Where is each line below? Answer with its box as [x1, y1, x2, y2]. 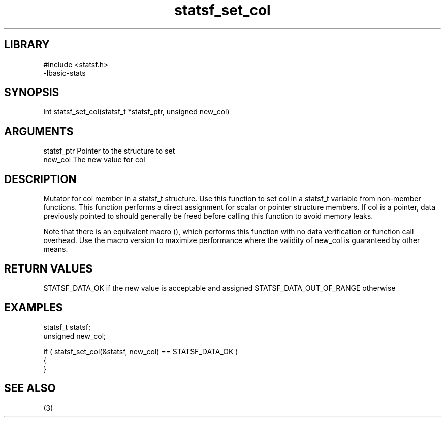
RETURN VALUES [4, 262, 93, 275]
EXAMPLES [4, 301, 63, 314]
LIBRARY [4, 38, 50, 51]
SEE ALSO [4, 382, 56, 395]
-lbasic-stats [43, 68, 86, 77]
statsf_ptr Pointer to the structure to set [43, 146, 175, 156]
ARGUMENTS [4, 125, 74, 138]
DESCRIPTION [4, 172, 77, 186]
